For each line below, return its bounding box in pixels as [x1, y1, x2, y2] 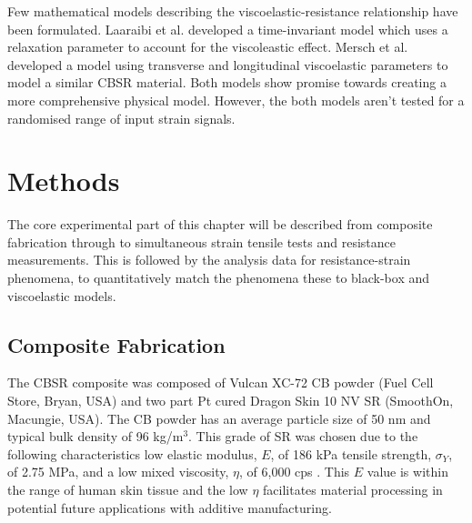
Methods [7, 162, 120, 199]
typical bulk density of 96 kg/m [7, 427, 184, 446]
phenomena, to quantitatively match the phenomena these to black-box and [7, 268, 430, 287]
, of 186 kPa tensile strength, [270, 444, 432, 463]
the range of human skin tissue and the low [7, 480, 248, 499]
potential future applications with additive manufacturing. [7, 498, 332, 517]
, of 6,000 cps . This [239, 462, 350, 481]
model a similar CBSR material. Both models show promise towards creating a [7, 73, 447, 92]
